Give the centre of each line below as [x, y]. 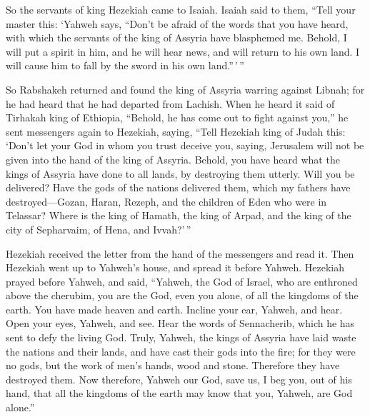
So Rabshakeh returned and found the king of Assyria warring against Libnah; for [185, 89]
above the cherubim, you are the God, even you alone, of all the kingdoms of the [182, 295]
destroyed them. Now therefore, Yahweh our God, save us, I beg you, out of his [179, 379]
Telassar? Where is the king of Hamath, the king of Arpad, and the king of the [179, 215]
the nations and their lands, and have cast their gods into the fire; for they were [181, 351]
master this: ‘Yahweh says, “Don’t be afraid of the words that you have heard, [177, 23]
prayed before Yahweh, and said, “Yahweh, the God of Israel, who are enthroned [182, 281]
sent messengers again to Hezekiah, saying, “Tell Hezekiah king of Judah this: [176, 131]
